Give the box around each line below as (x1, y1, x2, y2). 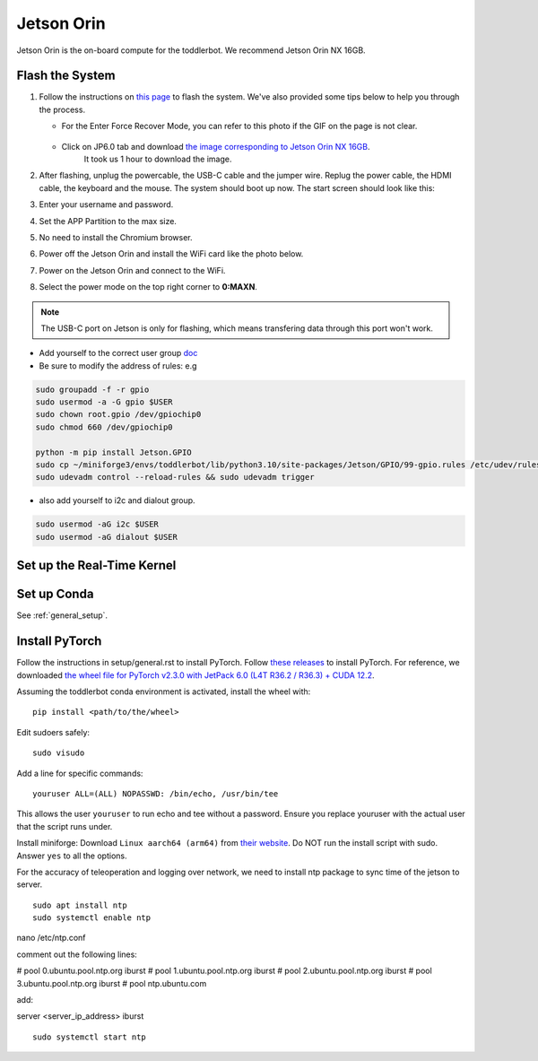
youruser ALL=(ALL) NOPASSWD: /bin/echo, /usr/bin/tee (32, 788, 279, 798)
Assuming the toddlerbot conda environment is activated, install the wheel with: (16, 686, 311, 697)
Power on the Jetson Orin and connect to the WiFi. (39, 265, 226, 275)
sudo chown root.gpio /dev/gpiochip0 (35, 409, 202, 420)
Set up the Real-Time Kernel (16, 558, 177, 573)
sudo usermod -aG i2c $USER (35, 519, 159, 529)
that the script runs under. (16, 821, 113, 831)
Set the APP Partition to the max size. (39, 215, 177, 226)
